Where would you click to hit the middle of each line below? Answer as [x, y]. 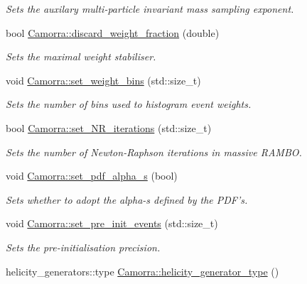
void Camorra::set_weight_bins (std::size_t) [103, 80]
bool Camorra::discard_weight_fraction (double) [113, 32]
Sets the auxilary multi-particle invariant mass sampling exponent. [150, 9]
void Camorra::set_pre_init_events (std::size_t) [112, 223]
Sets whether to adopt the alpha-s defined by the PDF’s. [127, 199]
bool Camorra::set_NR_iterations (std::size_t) [109, 127]
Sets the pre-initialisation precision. [83, 247]
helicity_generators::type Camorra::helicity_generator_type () [142, 271]
